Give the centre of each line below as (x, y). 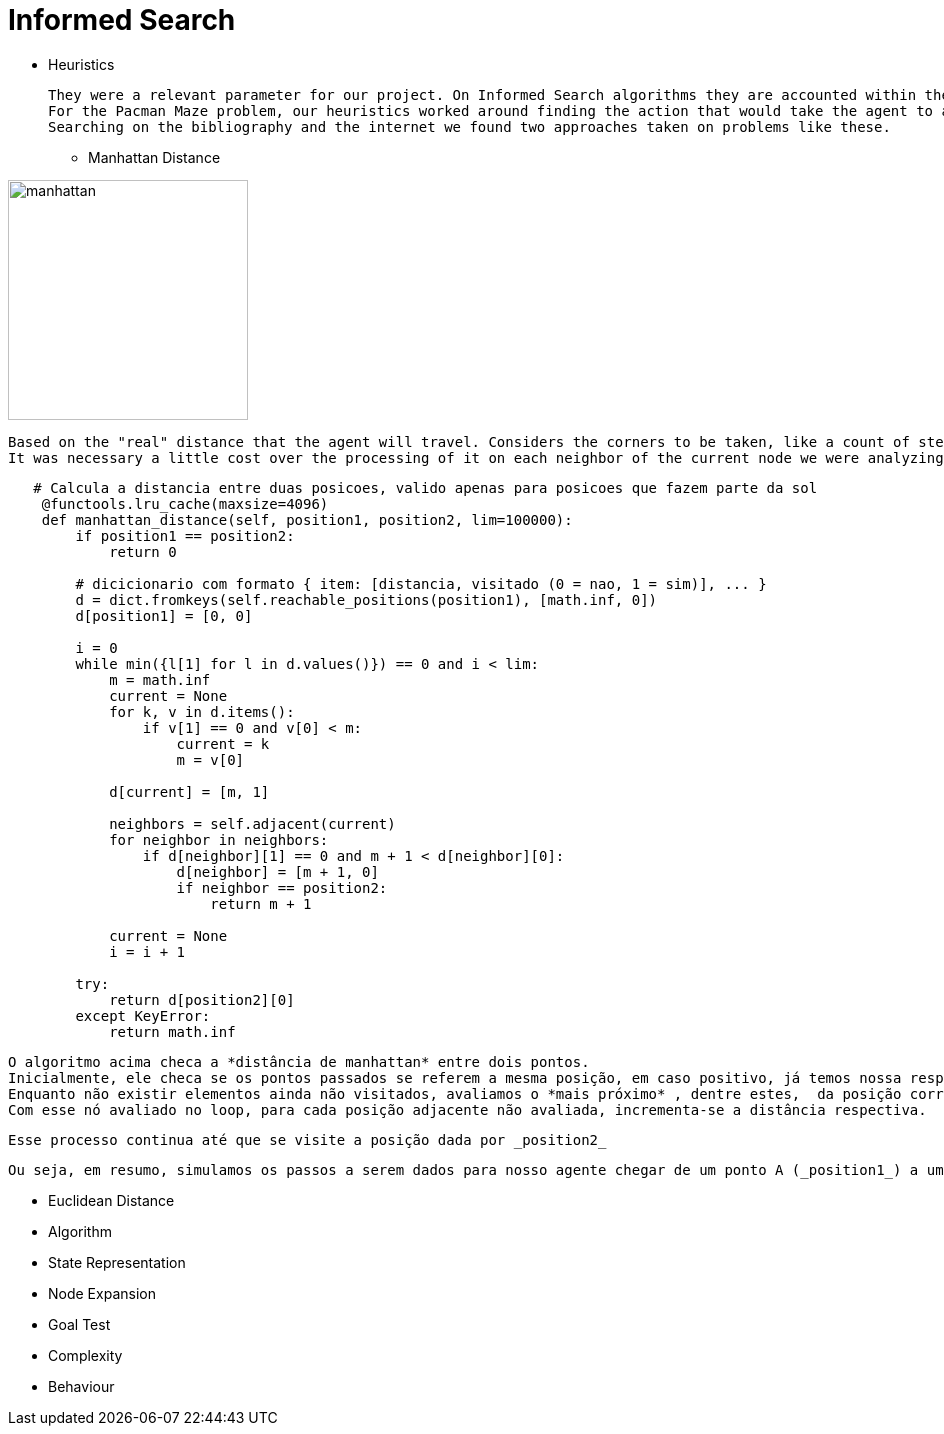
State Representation (117, 1262)
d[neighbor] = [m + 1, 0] (277, 871)
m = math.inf (160, 679)
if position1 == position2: (185, 535)
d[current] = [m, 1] (189, 791)
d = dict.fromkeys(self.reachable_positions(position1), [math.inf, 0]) (366, 599)
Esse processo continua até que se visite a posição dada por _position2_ (307, 1139)
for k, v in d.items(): (202, 711)
